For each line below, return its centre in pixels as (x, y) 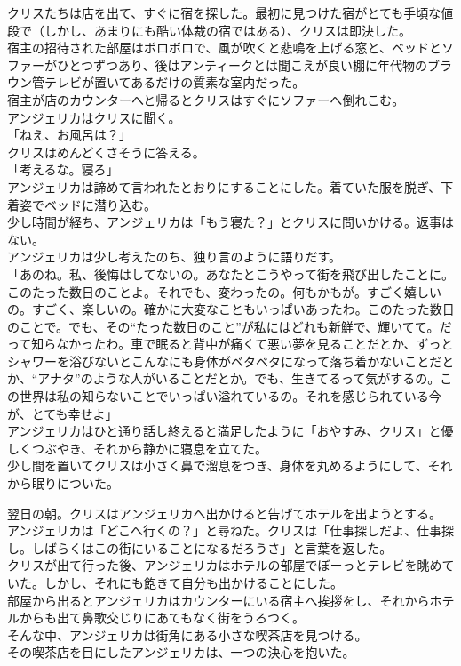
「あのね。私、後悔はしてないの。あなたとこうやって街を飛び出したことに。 (230, 273)
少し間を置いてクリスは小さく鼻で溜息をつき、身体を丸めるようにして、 (218, 465)
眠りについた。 (75, 483)
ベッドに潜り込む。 (100, 204)
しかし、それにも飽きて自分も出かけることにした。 (193, 582)
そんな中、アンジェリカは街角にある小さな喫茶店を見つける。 (187, 634)
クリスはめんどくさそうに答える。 (106, 152)
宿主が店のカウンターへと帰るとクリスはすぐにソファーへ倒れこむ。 (206, 99)
